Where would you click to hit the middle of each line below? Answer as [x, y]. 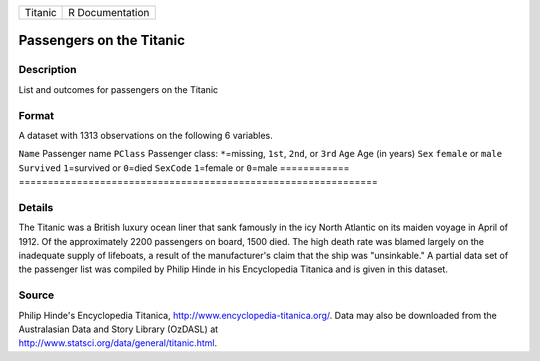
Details [36, 207]
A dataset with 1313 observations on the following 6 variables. [146, 135]
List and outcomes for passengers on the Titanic [118, 89]
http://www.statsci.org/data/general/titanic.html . [118, 343]
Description [47, 70]
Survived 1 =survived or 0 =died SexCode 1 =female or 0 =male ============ [184, 167]
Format [36, 115]
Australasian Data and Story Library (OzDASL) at [118, 329]
